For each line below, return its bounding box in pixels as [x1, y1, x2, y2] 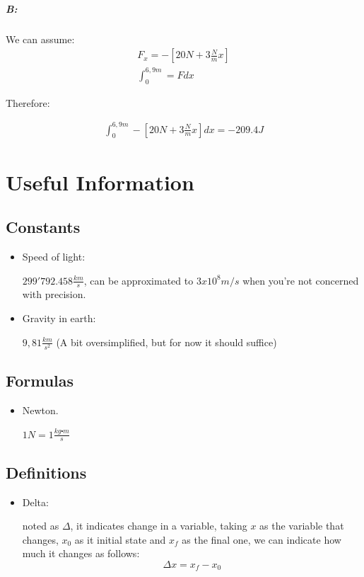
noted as [22, 518, 59, 533]
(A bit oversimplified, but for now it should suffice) [56, 334, 277, 349]
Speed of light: [22, 249, 86, 264]
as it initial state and [74, 532, 166, 547]
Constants [6, 216, 81, 238]
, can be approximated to [83, 273, 194, 287]
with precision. [22, 287, 86, 302]
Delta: [22, 494, 49, 509]
